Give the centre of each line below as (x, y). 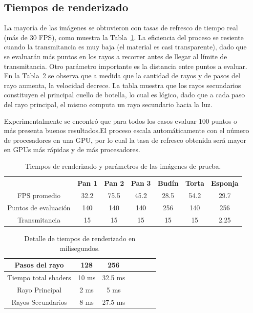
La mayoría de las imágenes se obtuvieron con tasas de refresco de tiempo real (121, 28)
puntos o (224, 121)
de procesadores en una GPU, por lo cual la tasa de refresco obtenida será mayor (125, 140)
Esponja (225, 183)
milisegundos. (80, 248)
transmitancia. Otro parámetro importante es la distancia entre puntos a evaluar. (126, 66)
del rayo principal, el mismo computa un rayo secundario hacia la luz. (108, 104)
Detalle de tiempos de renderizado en (80, 238)
